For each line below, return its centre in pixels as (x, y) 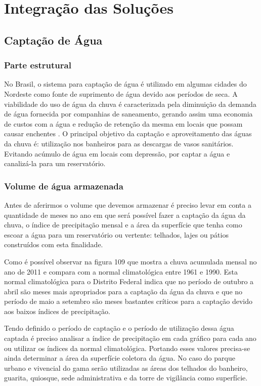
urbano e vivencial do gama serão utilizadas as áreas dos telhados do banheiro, (126, 368)
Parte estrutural (38, 65)
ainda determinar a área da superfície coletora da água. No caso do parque (120, 358)
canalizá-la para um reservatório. (55, 163)
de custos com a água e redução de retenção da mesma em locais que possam (123, 123)
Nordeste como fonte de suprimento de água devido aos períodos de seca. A (121, 93)
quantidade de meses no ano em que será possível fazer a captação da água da (125, 215)
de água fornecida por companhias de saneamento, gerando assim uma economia (128, 114)
